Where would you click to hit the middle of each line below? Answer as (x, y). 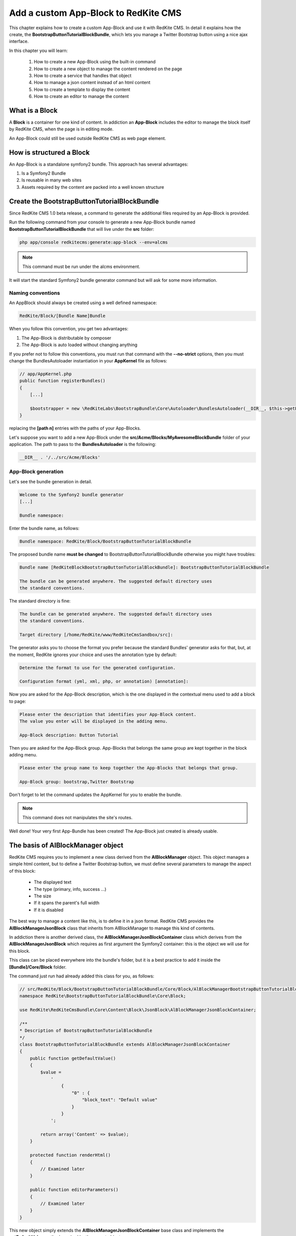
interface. (19, 42)
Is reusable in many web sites (52, 180)
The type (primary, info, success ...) (70, 889)
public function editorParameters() (74, 1190)
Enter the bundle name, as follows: (44, 528)
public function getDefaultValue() (73, 1058)
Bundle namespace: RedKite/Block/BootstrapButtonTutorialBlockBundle (105, 541)
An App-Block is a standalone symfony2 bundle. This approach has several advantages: (99, 164)
